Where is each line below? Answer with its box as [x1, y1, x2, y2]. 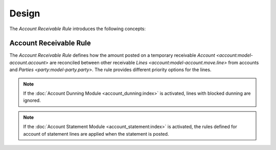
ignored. [23, 97, 41, 103]
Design [9, 8, 40, 19]
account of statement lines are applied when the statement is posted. [23, 131, 169, 137]
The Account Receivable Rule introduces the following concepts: [9, 26, 146, 32]
